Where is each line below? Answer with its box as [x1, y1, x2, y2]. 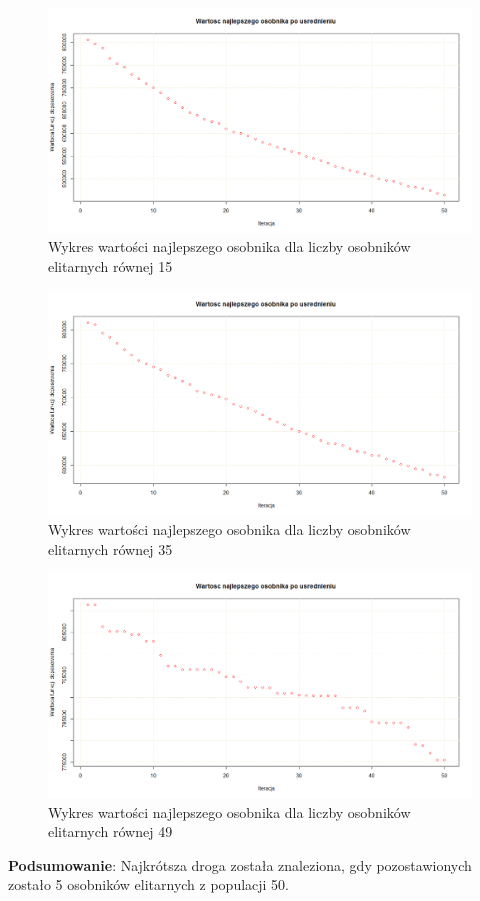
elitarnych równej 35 [48, 538, 173, 559]
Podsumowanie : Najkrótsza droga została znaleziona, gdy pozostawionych [8, 854, 472, 875]
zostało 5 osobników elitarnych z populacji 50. [8, 874, 290, 895]
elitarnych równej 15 [48, 256, 173, 277]
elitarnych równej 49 [48, 821, 173, 842]
